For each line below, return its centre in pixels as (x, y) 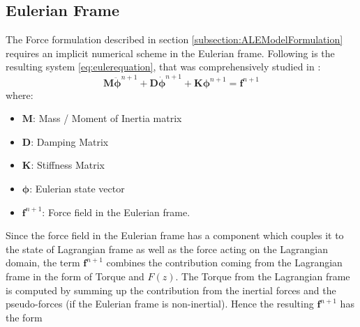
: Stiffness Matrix (68, 165)
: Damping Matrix (70, 141)
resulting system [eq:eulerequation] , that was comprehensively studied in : (163, 67)
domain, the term (43, 263)
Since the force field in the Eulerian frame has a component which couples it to (175, 235)
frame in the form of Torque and (75, 276)
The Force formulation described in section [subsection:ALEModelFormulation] (174, 39)
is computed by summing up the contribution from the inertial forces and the (171, 290)
